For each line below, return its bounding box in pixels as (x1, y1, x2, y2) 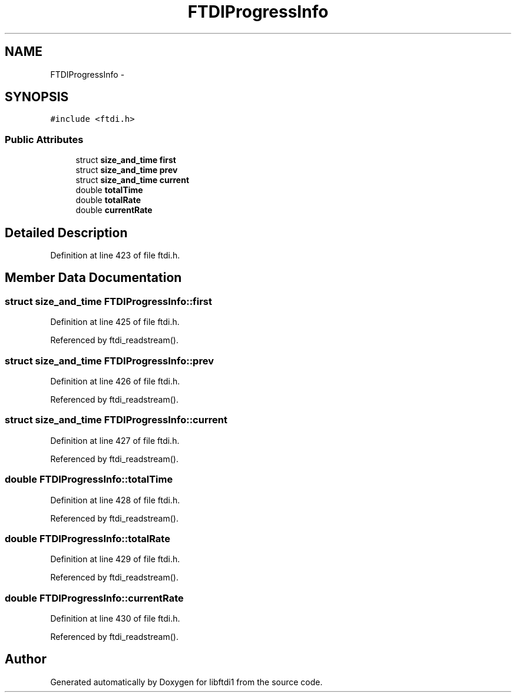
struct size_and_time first (75, 155, 176, 165)
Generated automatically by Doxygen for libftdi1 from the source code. (50, 676, 323, 687)
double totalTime (75, 185, 143, 195)
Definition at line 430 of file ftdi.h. (50, 613, 180, 623)
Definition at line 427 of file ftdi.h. (50, 435, 180, 446)
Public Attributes (5, 133, 84, 145)
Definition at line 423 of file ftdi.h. (50, 250, 180, 261)
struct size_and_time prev (75, 165, 178, 175)
